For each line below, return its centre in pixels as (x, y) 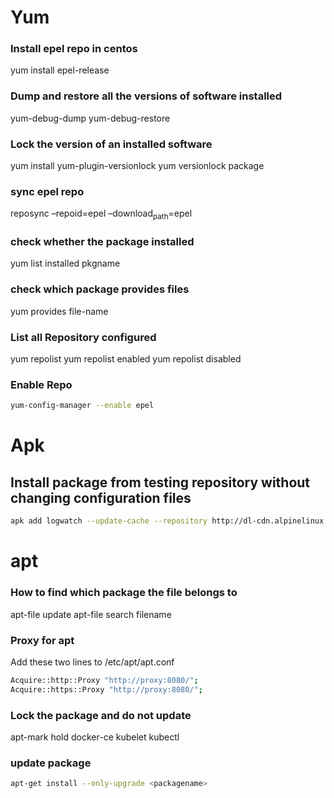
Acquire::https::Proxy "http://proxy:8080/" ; (106, 689)
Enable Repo (41, 384)
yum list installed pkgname (65, 263)
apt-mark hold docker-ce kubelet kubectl (95, 737)
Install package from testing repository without (160, 482)
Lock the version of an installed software (111, 144)
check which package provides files (100, 289)
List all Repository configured (83, 337)
